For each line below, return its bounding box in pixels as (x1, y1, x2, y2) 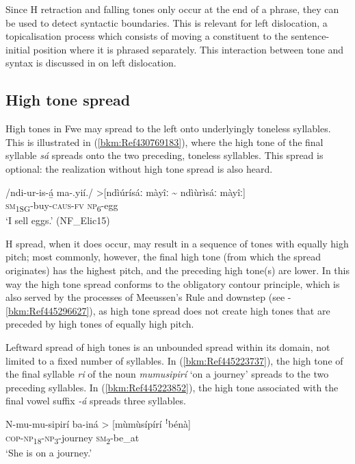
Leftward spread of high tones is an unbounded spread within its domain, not (5, 340, 330, 354)
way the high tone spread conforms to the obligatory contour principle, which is (5, 276, 340, 291)
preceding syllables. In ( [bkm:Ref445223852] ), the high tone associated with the (5, 380, 339, 394)
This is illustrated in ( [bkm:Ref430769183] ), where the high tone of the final (5, 134, 324, 149)
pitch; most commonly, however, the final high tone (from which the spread (5, 249, 321, 264)
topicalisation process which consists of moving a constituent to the (5, 29, 288, 43)
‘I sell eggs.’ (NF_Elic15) (5, 213, 110, 228)
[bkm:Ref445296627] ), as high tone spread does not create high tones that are (5, 303, 330, 317)
